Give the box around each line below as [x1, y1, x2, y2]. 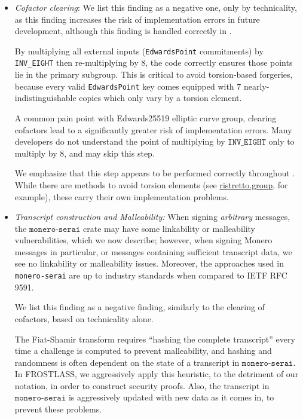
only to [268, 135, 295, 148]
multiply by [14, 146, 57, 159]
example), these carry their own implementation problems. [14, 190, 229, 203]
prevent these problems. [14, 403, 102, 415]
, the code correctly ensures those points [145, 56, 293, 69]
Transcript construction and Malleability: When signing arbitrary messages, [14, 210, 290, 223]
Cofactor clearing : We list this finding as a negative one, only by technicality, [14, 1, 297, 13]
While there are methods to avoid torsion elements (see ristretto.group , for [14, 178, 288, 191]
